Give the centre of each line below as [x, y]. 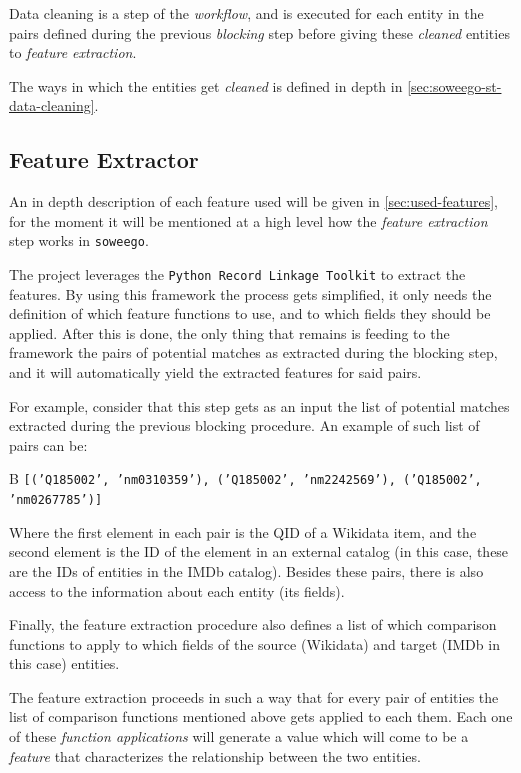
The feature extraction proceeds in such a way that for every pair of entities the [254, 696]
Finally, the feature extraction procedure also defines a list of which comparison [253, 624]
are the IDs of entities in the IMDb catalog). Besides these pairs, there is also [246, 570]
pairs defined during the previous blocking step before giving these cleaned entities [259, 32]
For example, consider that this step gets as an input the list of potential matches [259, 405]
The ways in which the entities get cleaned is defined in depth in [206, 85]
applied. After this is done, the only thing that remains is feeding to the [229, 332]
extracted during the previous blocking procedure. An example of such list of [244, 425]
